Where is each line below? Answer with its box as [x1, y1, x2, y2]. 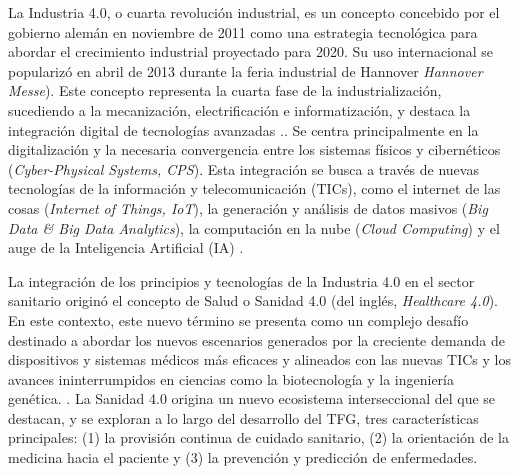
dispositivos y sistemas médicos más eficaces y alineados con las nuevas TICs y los [8, 349, 512, 370]
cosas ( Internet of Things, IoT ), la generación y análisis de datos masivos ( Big [8, 197, 488, 218]
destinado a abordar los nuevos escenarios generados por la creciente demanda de [8, 329, 505, 350]
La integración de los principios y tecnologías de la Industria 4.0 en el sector [8, 270, 475, 291]
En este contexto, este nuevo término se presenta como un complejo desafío [8, 309, 469, 330]
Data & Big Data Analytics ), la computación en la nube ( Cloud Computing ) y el [8, 217, 500, 238]
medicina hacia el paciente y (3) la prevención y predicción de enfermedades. [8, 447, 478, 468]
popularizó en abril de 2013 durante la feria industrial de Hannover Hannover [8, 60, 483, 81]
